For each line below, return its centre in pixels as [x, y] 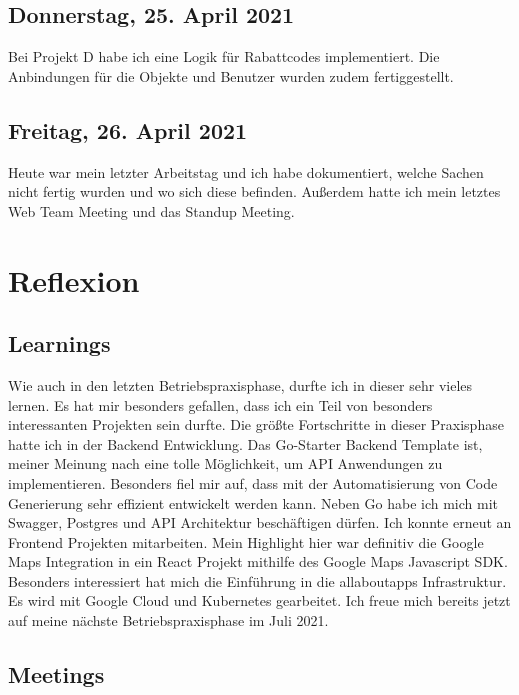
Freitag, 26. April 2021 [128, 129]
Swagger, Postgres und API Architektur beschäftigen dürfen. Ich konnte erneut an [260, 522]
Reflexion [74, 279]
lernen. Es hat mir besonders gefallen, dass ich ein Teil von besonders [220, 404]
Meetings [56, 674]
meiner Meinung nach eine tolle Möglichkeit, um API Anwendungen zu [225, 463]
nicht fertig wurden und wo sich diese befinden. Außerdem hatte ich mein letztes [254, 191]
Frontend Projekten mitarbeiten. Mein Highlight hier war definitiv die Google [246, 541]
